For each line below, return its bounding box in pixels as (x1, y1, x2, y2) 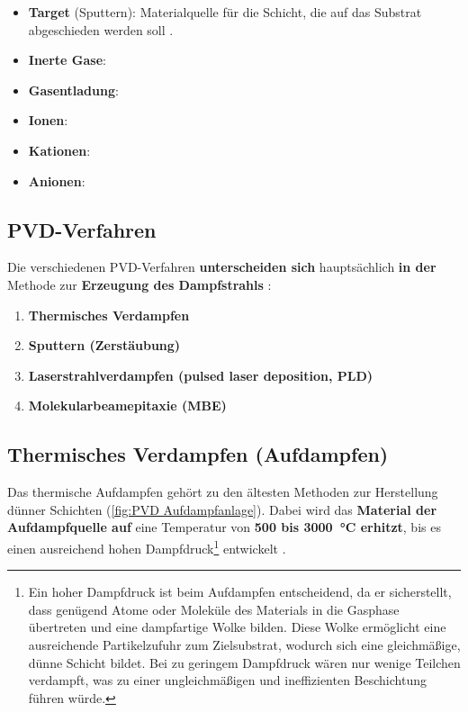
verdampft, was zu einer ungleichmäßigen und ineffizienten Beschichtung (28, 671, 427, 689)
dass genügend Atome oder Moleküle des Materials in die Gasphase (28, 599, 400, 618)
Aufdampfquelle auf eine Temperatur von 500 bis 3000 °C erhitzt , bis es (7, 518, 441, 536)
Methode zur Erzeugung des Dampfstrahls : (7, 275, 272, 293)
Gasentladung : (28, 80, 119, 99)
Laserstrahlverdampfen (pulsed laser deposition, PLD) (28, 365, 373, 384)
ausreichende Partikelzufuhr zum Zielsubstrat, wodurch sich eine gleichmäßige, (28, 635, 461, 653)
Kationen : (28, 140, 91, 159)
